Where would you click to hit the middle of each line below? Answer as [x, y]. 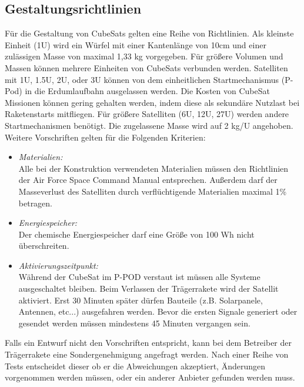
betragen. [36, 203]
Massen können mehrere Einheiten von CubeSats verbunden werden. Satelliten [146, 67]
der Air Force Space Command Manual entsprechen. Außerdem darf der [148, 180]
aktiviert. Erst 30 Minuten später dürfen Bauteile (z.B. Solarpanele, [141, 300]
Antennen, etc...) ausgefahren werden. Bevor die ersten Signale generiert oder [158, 311]
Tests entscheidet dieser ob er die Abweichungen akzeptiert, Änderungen [135, 366]
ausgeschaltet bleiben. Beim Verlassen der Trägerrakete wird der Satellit [148, 288]
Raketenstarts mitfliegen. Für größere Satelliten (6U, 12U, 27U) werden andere [147, 114]
